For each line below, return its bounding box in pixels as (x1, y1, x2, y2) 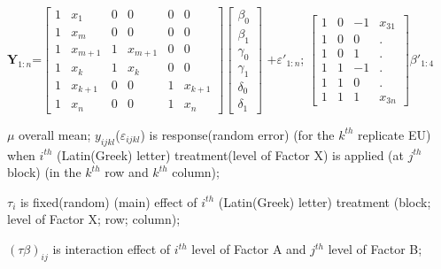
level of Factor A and (191, 240, 306, 258)
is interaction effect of (52, 240, 171, 258)
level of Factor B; (328, 240, 422, 258)
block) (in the (7, 163, 81, 181)
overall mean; (19, 125, 91, 143)
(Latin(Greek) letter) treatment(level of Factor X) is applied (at (57, 145, 404, 164)
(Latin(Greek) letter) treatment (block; (218, 192, 431, 211)
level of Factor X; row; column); (7, 210, 181, 228)
